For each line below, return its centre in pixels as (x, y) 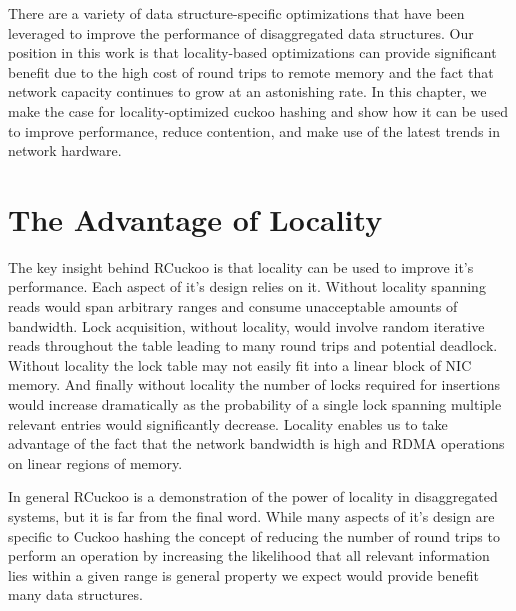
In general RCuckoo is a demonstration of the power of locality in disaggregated (253, 496)
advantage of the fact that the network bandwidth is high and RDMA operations (256, 443)
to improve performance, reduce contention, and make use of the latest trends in (254, 130)
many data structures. (75, 594)
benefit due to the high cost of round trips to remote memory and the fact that (251, 71)
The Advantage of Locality (195, 218)
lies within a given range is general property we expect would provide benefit (243, 574)
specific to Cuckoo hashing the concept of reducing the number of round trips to (254, 535)
